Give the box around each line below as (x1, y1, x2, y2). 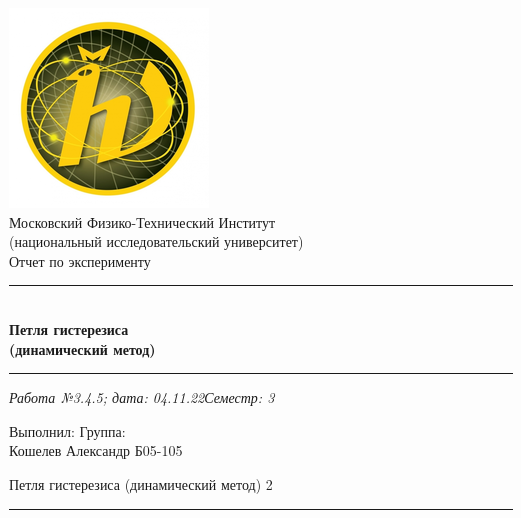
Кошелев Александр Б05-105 (9, 440, 183, 461)
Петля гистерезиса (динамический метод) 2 (9, 473, 273, 494)
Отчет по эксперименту (9, 250, 151, 271)
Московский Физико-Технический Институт (9, 211, 276, 232)
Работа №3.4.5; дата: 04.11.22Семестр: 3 (9, 387, 275, 408)
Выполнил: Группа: (9, 420, 126, 441)
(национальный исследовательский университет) (9, 231, 304, 252)
